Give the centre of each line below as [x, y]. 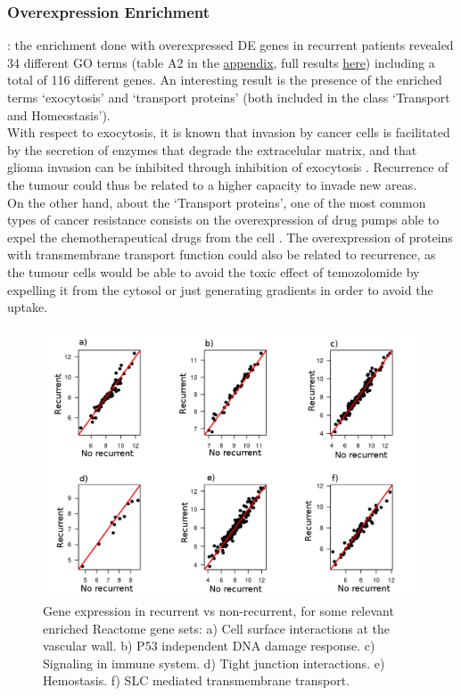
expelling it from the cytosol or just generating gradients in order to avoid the [220, 289]
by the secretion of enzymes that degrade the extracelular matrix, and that [212, 149]
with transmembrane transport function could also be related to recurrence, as [222, 254]
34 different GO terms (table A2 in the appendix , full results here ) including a [221, 62]
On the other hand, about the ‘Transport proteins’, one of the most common [217, 202]
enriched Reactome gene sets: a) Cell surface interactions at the [217, 628]
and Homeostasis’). [59, 115]
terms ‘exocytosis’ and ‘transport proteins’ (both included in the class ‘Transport [229, 97]
